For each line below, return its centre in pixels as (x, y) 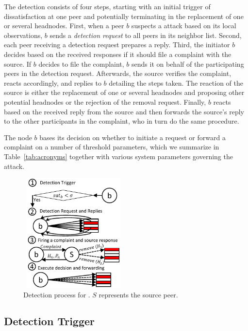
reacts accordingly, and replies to (53, 83)
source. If (18, 64)
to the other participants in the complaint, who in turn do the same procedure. (122, 121)
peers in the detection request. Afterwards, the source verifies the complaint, (118, 73)
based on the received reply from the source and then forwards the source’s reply (124, 111)
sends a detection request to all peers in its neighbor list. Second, (146, 35)
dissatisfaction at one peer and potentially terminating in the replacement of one (124, 16)
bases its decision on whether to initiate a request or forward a (132, 137)
